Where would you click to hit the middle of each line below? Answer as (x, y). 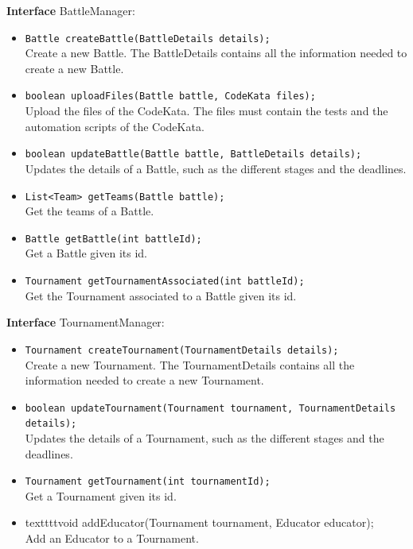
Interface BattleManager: (71, 10)
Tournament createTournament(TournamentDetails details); (182, 350)
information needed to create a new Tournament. (144, 380)
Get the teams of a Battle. (90, 211)
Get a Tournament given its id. (101, 495)
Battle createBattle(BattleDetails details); (148, 39)
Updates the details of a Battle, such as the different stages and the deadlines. (216, 168)
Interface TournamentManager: (86, 322)
